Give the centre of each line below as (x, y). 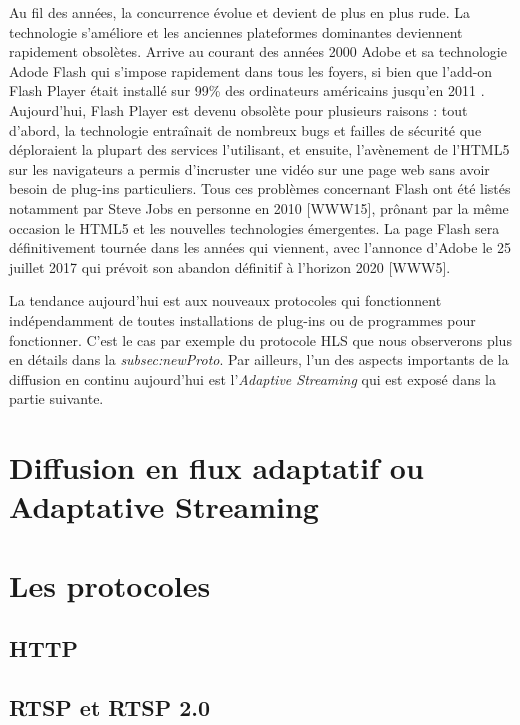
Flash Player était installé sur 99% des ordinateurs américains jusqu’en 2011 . (247, 90)
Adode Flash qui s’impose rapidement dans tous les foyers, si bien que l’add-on (251, 70)
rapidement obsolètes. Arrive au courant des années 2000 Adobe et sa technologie (258, 51)
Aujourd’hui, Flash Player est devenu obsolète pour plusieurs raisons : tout (238, 109)
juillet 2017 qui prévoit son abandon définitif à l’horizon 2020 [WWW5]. (230, 266)
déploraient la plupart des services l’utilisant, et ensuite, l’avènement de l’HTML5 (259, 149)
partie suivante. (56, 398)
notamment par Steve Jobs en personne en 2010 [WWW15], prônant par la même (259, 207)
